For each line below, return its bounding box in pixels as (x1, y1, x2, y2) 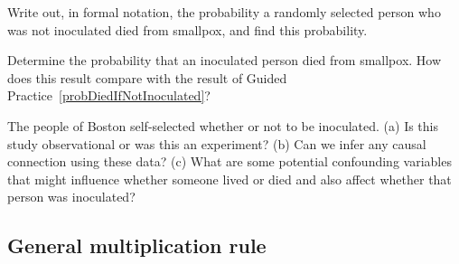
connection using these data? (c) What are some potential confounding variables (7, 152, 452, 171)
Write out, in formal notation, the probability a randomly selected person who (7, 3, 441, 21)
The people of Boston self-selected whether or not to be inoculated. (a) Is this (7, 116, 439, 135)
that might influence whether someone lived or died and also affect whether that (7, 169, 452, 188)
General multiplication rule (7, 231, 267, 259)
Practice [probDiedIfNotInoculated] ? (7, 86, 211, 105)
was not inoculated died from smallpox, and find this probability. (7, 20, 368, 39)
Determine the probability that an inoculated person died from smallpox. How (7, 51, 442, 70)
